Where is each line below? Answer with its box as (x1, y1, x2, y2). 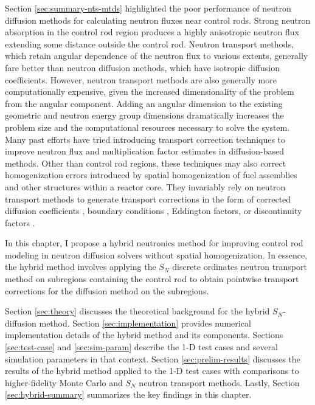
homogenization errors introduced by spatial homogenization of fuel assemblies (5, 168, 297, 181)
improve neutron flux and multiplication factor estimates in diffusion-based (5, 145, 284, 157)
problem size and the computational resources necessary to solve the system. (5, 120, 290, 133)
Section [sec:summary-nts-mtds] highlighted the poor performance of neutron (5, 2, 291, 14)
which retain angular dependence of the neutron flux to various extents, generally (5, 49, 308, 62)
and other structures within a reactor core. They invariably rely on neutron (5, 180, 286, 193)
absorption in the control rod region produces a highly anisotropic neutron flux (5, 26, 299, 38)
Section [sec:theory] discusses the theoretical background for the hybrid (5, 305, 270, 317)
